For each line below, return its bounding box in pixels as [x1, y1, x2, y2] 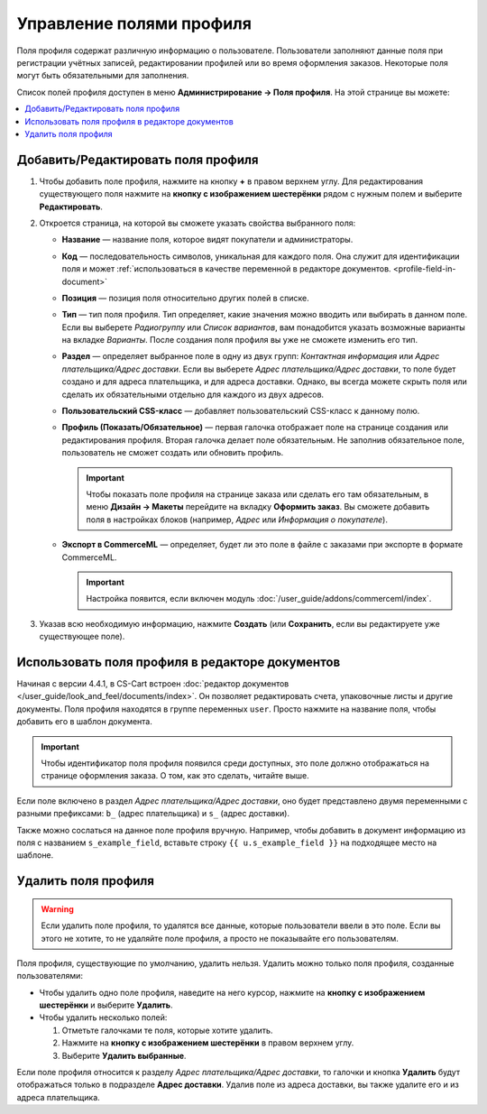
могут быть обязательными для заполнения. [16, 70, 189, 81]
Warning [41, 903, 74, 915]
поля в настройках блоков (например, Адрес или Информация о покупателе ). [86, 514, 388, 525]
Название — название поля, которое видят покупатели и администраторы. [61, 235, 354, 245]
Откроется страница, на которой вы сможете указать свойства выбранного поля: [39, 217, 356, 228]
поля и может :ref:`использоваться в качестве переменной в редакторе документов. [61, 263, 391, 274]
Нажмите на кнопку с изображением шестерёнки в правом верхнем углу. [61, 1037, 354, 1048]
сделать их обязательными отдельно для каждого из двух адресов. [61, 389, 325, 400]
